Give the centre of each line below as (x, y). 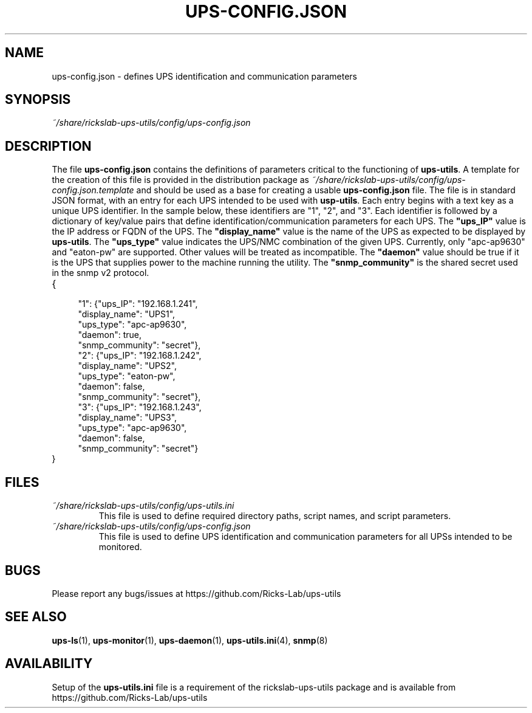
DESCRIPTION (48, 146)
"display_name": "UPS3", (128, 418)
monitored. (120, 547)
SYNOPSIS (38, 100)
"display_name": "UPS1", (127, 314)
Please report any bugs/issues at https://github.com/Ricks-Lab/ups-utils (196, 593)
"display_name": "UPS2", (127, 366)
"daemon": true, (110, 335)
